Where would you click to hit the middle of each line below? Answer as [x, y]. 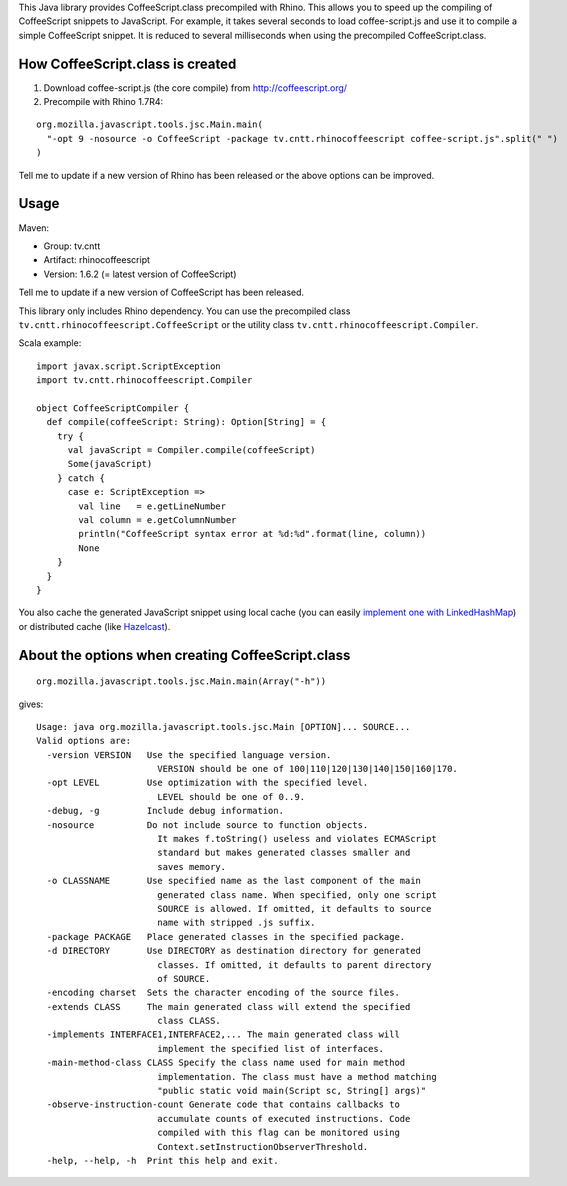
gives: [31, 704]
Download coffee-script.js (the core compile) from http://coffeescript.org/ [195, 87]
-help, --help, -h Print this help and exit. [162, 1160]
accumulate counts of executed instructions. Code [283, 1118]
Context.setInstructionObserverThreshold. [262, 1146]
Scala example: [50, 343]
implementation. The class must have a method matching [296, 1076]
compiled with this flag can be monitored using [278, 1133]
